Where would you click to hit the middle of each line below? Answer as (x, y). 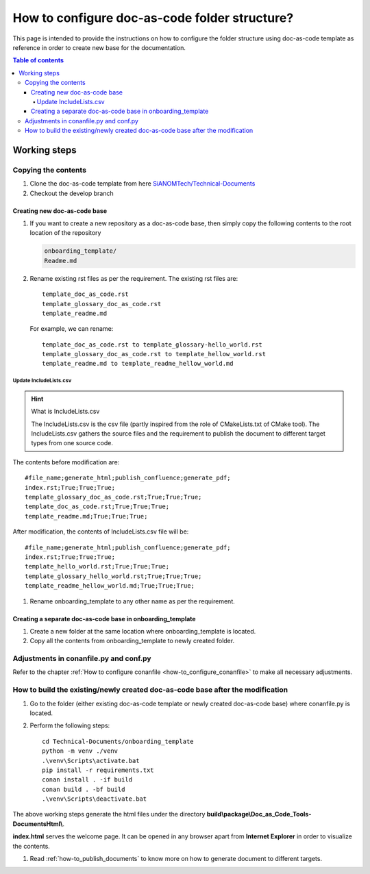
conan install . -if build (87, 780)
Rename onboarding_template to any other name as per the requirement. (133, 601)
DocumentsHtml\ (38, 824)
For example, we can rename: (72, 329)
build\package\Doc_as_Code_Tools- (259, 814)
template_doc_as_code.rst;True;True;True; (97, 507)
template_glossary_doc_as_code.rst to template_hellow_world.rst (154, 354)
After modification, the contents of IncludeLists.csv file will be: (101, 532)
